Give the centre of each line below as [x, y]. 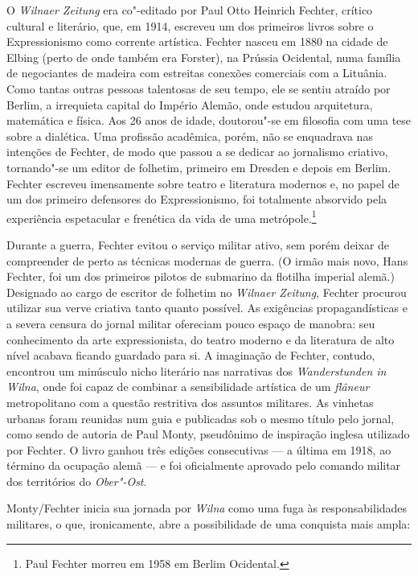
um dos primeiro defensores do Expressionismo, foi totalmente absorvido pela [197, 199]
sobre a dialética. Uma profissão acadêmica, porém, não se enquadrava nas [190, 136]
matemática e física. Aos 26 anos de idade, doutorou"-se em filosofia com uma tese [209, 120]
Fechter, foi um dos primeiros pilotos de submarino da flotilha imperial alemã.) [201, 276]
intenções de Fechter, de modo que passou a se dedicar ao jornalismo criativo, [197, 152]
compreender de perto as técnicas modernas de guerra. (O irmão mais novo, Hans [207, 260]
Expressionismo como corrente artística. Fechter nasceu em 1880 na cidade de [197, 41]
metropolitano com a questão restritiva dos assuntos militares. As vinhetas [190, 402]
